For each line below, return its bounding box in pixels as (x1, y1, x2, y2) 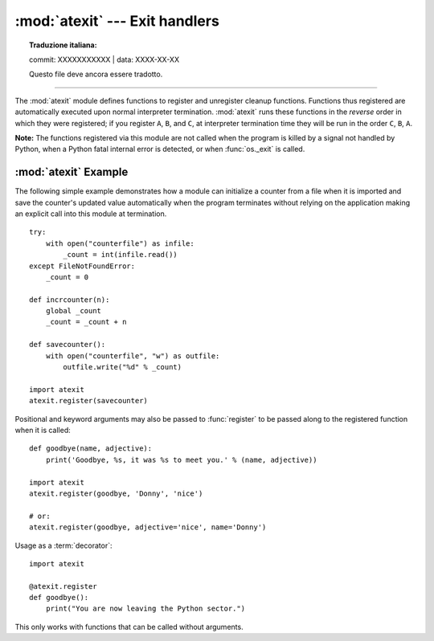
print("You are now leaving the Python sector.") (45, 604, 245, 614)
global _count (45, 306, 102, 316)
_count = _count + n (45, 317, 127, 327)
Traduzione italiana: (29, 40, 97, 50)
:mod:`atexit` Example (14, 165, 129, 179)
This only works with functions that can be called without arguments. (14, 622, 244, 631)
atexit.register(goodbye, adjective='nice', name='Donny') (29, 523, 267, 532)
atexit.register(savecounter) (29, 396, 149, 406)
